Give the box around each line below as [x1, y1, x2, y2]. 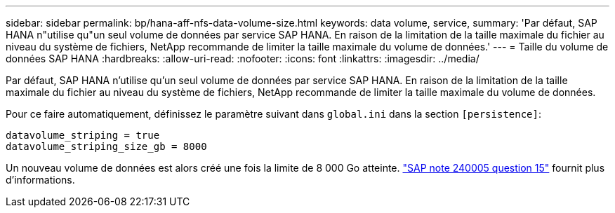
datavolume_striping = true [6, 130, 160, 141]
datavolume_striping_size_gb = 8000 [6, 141, 207, 152]
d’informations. [6, 174, 75, 186]
